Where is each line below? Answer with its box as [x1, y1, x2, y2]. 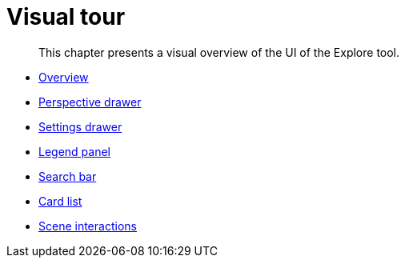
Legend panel [38, 144, 111, 158]
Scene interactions [38, 218, 137, 233]
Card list [38, 194, 82, 208]
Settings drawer [38, 119, 122, 134]
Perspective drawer [38, 94, 142, 109]
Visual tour [6, 3, 126, 30]
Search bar [38, 169, 97, 183]
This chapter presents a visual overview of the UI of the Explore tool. [38, 45, 400, 59]
